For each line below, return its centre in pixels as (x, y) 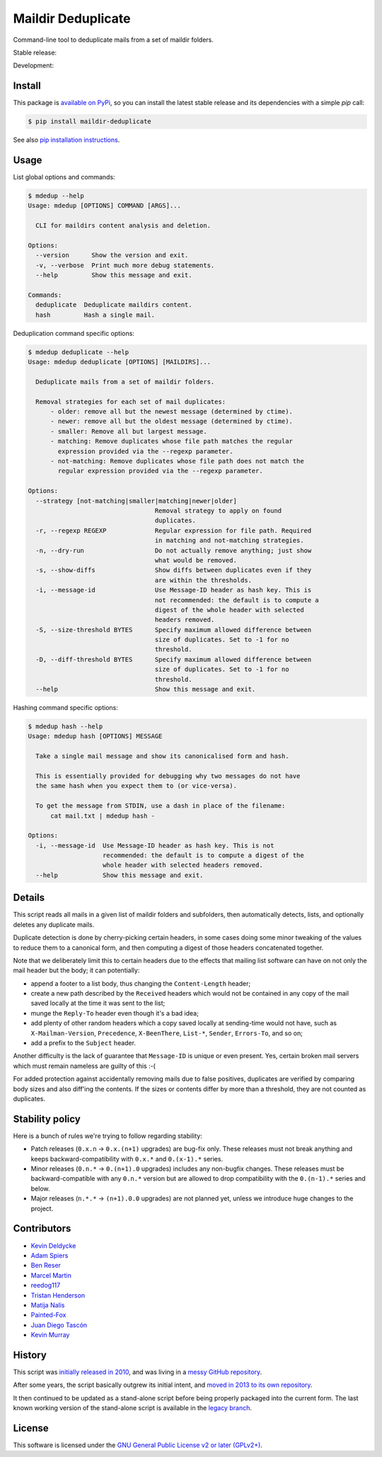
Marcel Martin (51, 1275)
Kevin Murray (50, 1335)
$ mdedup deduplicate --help (79, 352)
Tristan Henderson (58, 1295)
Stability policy (47, 1119)
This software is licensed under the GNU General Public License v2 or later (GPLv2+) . (138, 1445)
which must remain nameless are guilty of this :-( (84, 1066)
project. (42, 1208)
